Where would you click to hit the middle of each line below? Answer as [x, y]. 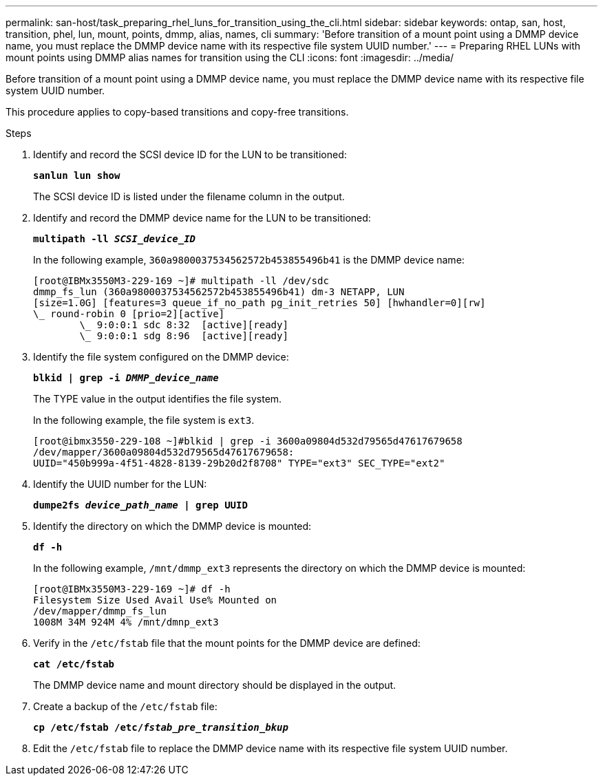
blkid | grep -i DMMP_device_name [126, 378]
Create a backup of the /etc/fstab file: [125, 706]
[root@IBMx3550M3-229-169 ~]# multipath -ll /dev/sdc [181, 281]
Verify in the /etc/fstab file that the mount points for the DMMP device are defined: [227, 643]
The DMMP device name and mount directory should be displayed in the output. [215, 685]
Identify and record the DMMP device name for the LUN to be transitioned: [202, 218]
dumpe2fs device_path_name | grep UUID [140, 505]
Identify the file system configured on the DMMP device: [161, 357]
